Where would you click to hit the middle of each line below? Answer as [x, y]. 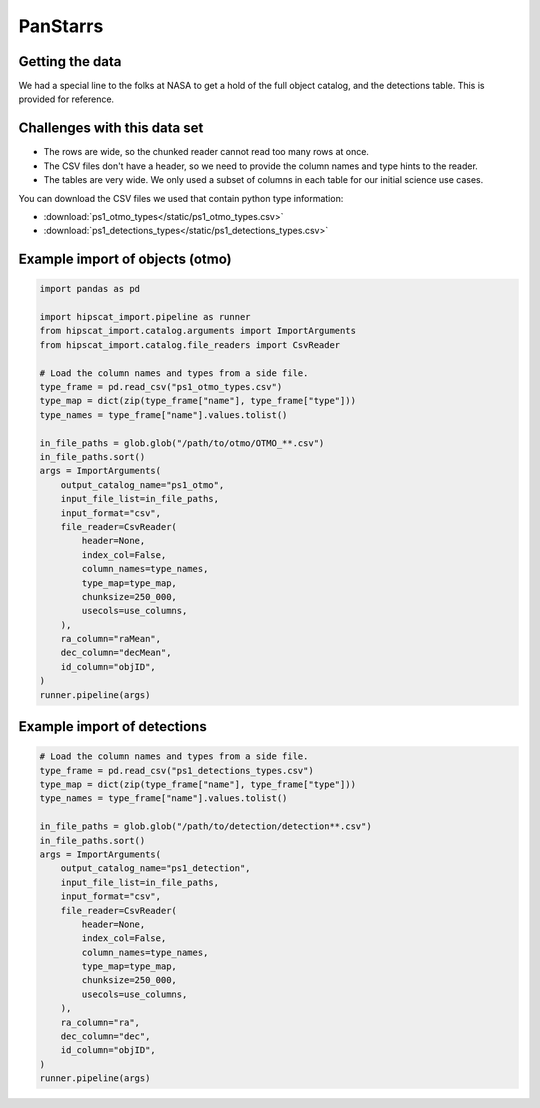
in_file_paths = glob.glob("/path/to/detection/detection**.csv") [205, 826]
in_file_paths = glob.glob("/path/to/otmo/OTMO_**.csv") [182, 443]
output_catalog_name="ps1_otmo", [142, 484]
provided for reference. [66, 99]
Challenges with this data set [111, 128]
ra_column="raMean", [111, 639]
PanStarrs [61, 26]
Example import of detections [112, 726]
